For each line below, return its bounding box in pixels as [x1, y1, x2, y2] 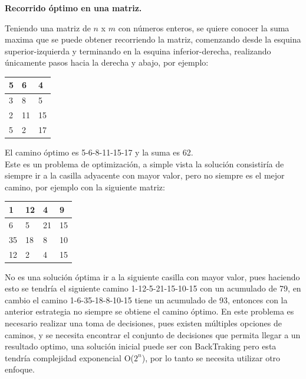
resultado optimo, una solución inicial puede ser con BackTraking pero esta [5, 340, 277, 352]
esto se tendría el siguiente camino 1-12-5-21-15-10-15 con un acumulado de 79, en [5, 282, 301, 294]
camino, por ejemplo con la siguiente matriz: [5, 180, 165, 193]
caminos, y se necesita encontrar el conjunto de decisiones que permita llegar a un [5, 328, 301, 341]
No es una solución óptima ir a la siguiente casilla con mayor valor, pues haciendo [5, 270, 300, 283]
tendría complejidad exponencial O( [5, 351, 134, 364]
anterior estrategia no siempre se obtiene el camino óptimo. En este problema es [5, 305, 294, 318]
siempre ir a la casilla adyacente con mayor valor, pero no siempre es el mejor [5, 169, 285, 182]
